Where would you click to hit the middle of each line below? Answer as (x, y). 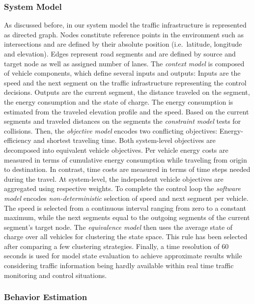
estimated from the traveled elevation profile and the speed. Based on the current (127, 111)
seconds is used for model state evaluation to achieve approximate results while (123, 256)
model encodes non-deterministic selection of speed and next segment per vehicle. (126, 198)
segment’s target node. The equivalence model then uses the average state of (118, 227)
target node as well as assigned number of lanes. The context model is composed (124, 63)
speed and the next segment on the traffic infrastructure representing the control (125, 82)
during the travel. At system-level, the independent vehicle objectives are (114, 179)
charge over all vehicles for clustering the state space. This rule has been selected (126, 236)
